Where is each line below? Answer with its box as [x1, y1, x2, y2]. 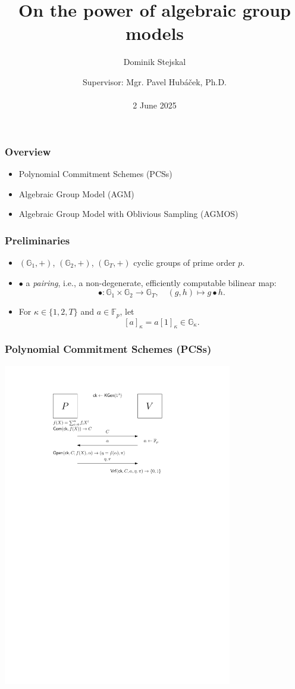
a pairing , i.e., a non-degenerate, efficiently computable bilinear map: [26, 276, 277, 288]
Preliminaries [5, 232, 70, 247]
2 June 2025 [133, 99, 177, 111]
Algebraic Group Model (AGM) [18, 187, 134, 200]
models [125, 21, 184, 45]
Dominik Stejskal [123, 55, 186, 68]
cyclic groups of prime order [133, 256, 236, 268]
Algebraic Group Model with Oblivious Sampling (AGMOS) [18, 207, 238, 220]
